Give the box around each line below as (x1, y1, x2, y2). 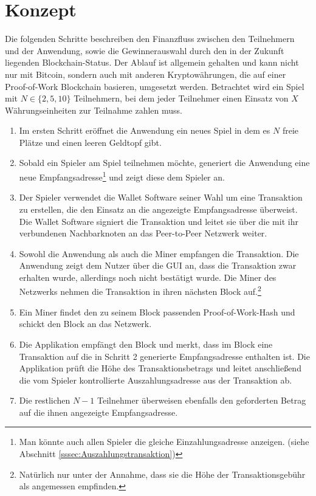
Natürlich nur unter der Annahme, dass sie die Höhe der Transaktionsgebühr (19, 467, 306, 480)
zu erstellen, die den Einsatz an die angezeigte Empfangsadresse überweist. (19, 202, 298, 215)
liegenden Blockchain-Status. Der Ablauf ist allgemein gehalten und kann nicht (5, 56, 299, 69)
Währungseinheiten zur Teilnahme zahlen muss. (5, 103, 182, 116)
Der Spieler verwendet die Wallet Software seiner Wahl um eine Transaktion (19, 191, 303, 204)
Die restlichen (19, 394, 70, 407)
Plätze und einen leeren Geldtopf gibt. (19, 136, 162, 148)
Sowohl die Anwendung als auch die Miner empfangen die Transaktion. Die (19, 247, 299, 260)
